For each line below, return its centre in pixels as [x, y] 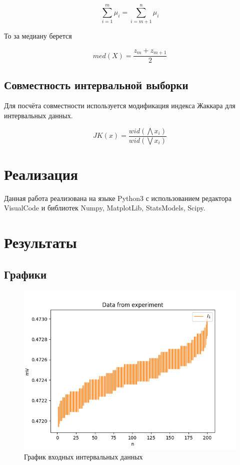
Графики [25, 274]
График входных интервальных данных [83, 457]
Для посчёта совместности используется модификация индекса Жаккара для [120, 105]
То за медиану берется [38, 36]
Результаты [40, 242]
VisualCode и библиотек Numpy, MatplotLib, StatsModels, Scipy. [105, 208]
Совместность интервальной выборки [96, 84]
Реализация [41, 174]
